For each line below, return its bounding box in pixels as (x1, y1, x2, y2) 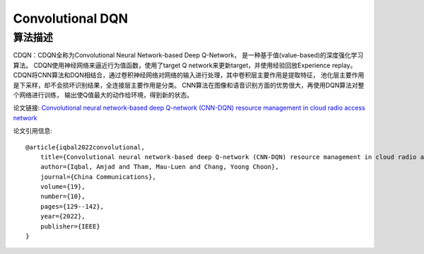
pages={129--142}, (40, 202, 105, 210)
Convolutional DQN (13, 11, 129, 26)
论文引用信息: (13, 127, 53, 135)
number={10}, (40, 192, 86, 201)
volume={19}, (40, 183, 86, 191)
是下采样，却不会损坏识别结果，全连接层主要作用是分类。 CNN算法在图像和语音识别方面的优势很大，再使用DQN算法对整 (13, 81, 365, 89)
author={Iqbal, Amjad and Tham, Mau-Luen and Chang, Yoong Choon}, (40, 163, 279, 171)
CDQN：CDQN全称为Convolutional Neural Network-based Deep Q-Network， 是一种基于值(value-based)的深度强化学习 (13, 51, 364, 59)
